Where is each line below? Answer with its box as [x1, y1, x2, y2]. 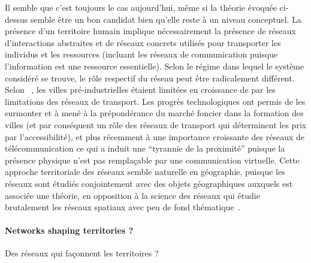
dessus [5, 13, 28, 25]
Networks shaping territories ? [5, 224, 134, 237]
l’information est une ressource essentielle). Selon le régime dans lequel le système [5, 59, 304, 72]
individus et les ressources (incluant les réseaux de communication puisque [5, 48, 278, 61]
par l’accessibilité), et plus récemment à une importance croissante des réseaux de [5, 130, 304, 143]
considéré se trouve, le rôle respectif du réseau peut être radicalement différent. [5, 71, 295, 84]
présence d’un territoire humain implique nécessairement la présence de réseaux [5, 25, 296, 37]
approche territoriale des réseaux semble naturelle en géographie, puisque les [5, 165, 285, 178]
